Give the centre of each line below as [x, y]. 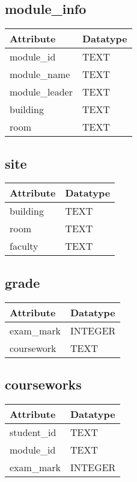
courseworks [43, 384]
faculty [24, 246]
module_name [40, 74]
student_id [33, 432]
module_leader [41, 92]
